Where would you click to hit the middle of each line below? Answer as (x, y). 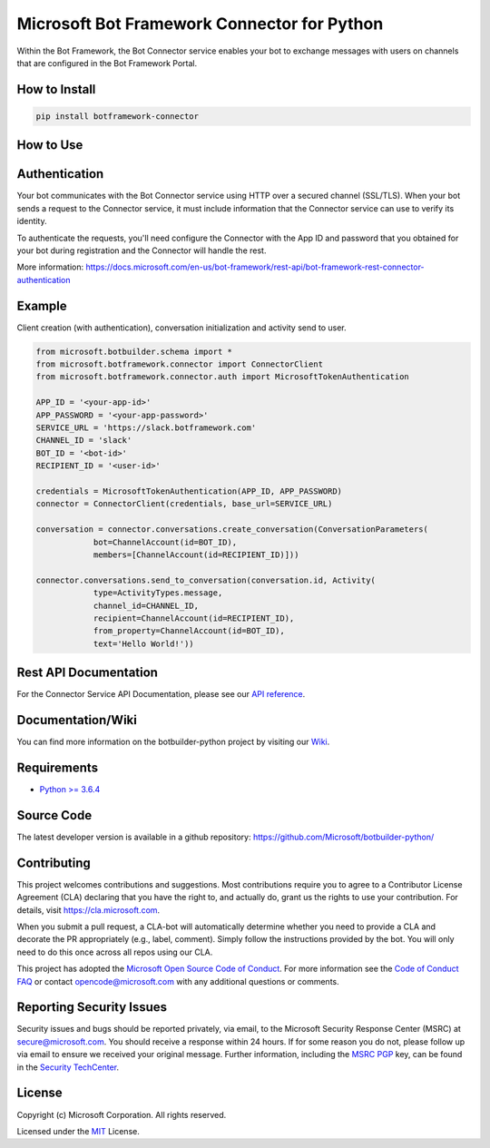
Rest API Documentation (88, 673)
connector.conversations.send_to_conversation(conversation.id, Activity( (206, 580)
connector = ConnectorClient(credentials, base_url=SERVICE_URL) (184, 504)
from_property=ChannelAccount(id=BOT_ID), (189, 631)
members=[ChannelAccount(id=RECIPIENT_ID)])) (196, 554)
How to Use (50, 145)
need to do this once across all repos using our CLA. (115, 952)
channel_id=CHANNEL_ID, (146, 605)
